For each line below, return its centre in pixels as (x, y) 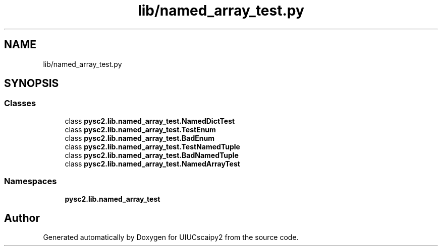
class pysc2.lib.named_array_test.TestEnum (140, 129)
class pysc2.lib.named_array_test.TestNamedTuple (152, 146)
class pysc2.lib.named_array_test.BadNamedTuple (152, 155)
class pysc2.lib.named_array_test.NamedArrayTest (152, 163)
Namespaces (31, 181)
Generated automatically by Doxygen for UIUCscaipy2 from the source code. (171, 237)
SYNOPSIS (32, 84)
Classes (20, 103)
